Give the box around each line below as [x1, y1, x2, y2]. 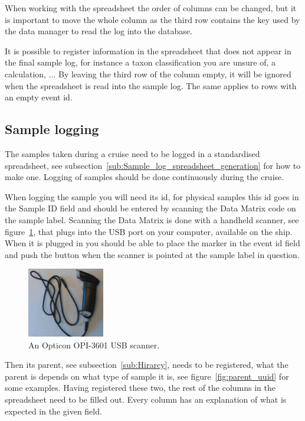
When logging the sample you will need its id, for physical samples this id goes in [5, 190, 299, 203]
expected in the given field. [5, 404, 102, 417]
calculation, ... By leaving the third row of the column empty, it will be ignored [5, 67, 291, 80]
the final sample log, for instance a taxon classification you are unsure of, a [5, 56, 276, 68]
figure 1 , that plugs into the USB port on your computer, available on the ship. [5, 225, 293, 237]
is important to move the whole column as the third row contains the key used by [5, 13, 300, 25]
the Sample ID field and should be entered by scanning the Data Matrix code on [5, 202, 296, 214]
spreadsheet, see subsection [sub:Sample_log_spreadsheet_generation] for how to [5, 159, 301, 171]
